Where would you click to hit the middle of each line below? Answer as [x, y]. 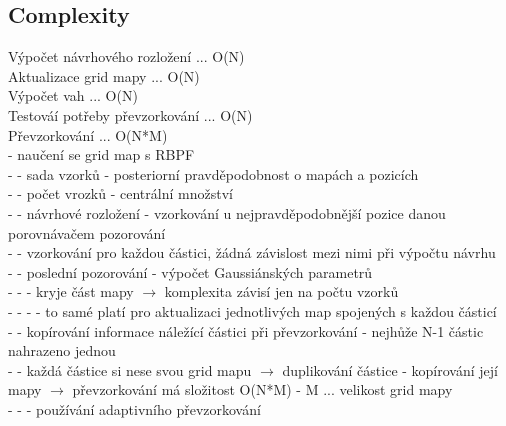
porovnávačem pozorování [87, 232]
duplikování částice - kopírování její [390, 369]
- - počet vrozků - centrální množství [120, 193]
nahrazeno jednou [62, 350]
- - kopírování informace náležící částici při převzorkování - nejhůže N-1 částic [246, 330]
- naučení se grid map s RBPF [101, 154]
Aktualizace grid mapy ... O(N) [104, 75]
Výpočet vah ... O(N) [73, 95]
